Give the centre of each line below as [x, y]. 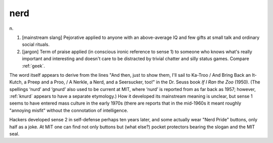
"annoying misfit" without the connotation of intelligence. [69, 110]
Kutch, [16, 82]
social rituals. [36, 44]
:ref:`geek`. [34, 66]
